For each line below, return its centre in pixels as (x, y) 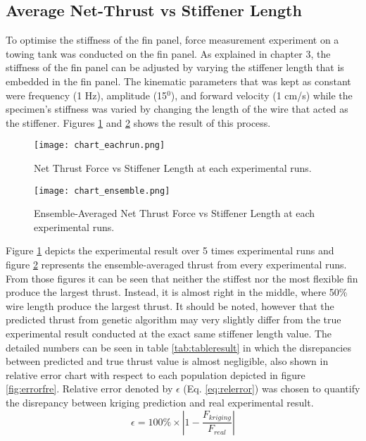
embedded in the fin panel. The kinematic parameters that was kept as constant (178, 81)
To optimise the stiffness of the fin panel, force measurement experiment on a (172, 40)
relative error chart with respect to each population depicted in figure (156, 374)
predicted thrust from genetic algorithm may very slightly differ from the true (173, 319)
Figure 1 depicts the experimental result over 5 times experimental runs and (170, 250)
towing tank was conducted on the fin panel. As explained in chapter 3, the (168, 53)
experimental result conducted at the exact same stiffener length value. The (169, 334)
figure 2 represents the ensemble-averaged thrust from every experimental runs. (176, 265)
